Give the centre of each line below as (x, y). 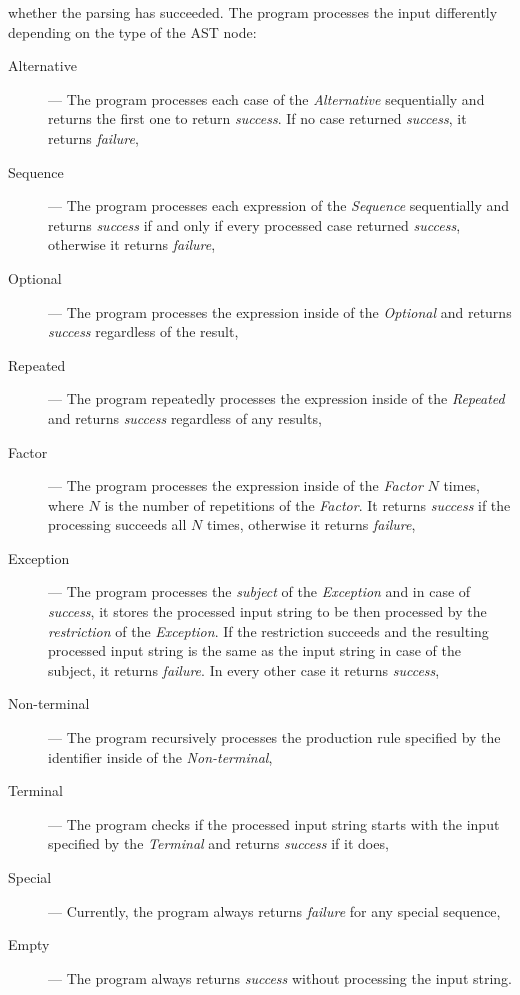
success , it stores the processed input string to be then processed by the (267, 611)
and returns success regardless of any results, (185, 417)
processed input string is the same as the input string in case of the (254, 650)
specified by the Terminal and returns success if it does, (218, 843)
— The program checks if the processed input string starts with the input (274, 823)
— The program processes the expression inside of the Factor (235, 485)
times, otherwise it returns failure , (311, 524)
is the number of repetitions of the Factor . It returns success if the (307, 504)
